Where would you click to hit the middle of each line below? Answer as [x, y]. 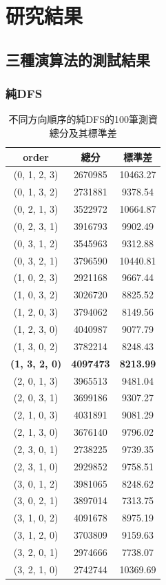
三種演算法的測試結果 [78, 59]
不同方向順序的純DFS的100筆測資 [83, 119]
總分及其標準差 [83, 132]
